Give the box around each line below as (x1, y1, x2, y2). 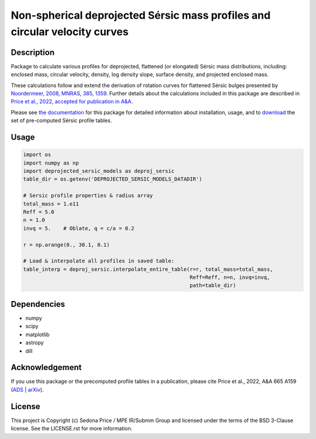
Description (11, 47, 55, 57)
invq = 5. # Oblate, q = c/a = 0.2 (23, 225, 135, 231)
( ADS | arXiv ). (11, 386, 44, 393)
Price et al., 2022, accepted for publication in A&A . (11, 98, 133, 105)
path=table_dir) (189, 282, 236, 289)
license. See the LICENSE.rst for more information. (11, 425, 133, 432)
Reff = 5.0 (23, 208, 54, 215)
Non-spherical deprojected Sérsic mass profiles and (11, 9, 271, 22)
